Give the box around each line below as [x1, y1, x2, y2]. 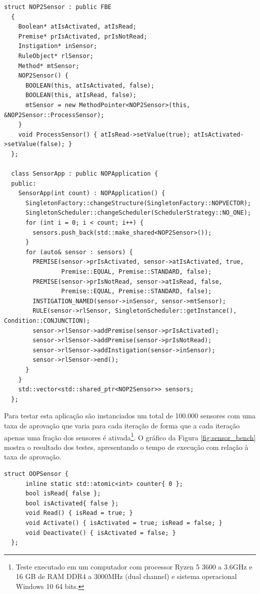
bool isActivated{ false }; [25, 499, 119, 507]
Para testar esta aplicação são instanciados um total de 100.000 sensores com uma [4, 410, 255, 421]
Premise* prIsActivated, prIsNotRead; [18, 33, 147, 40]
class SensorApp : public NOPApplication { [11, 170, 158, 178]
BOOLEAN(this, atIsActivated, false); [25, 82, 154, 89]
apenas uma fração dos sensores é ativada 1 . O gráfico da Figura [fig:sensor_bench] [4, 430, 256, 442]
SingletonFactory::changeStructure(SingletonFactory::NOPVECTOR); [25, 199, 251, 207]
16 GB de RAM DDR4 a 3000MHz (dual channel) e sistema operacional [15, 571, 237, 581]
